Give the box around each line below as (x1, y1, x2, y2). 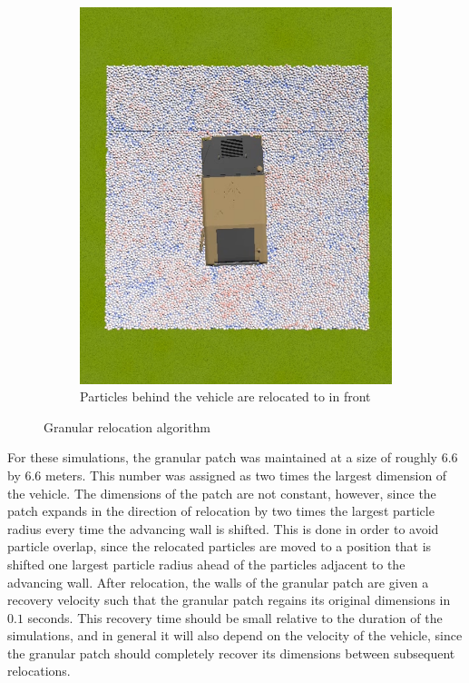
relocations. (7, 661, 71, 680)
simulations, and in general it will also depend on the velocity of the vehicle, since (7, 626, 463, 645)
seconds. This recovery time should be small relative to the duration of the (27, 608, 443, 627)
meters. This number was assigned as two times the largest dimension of (45, 465, 447, 484)
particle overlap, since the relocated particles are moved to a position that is (7, 537, 432, 556)
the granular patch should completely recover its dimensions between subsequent (7, 643, 455, 662)
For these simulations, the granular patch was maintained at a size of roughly (7, 448, 438, 467)
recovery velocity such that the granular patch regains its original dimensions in (7, 590, 451, 609)
